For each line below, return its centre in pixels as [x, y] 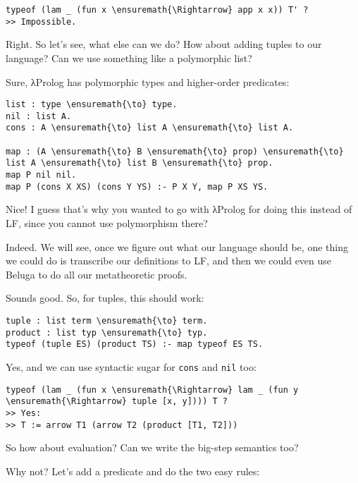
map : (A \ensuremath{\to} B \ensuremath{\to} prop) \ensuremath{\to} [175, 151]
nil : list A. [39, 116]
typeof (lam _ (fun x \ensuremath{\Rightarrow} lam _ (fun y [152, 390]
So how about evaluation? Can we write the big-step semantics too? [152, 447]
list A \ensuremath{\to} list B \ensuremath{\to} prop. [140, 163]
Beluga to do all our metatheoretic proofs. [97, 274]
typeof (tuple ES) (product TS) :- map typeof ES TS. [135, 344]
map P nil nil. [41, 175]
